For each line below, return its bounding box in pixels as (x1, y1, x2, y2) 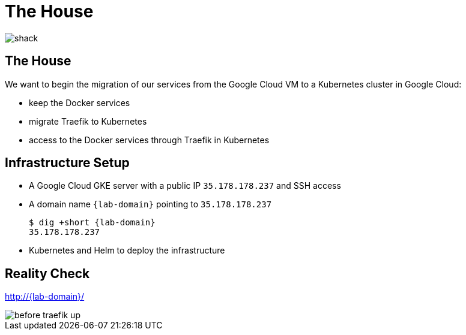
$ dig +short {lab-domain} (29, 218, 156, 228)
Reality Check (5, 265, 90, 281)
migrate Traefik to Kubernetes (29, 116, 147, 126)
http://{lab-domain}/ (5, 291, 85, 302)
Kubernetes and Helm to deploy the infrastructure (29, 245, 225, 256)
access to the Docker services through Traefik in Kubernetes (29, 134, 270, 145)
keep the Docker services (29, 97, 130, 108)
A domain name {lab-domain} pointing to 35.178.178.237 (29, 199, 272, 210)
